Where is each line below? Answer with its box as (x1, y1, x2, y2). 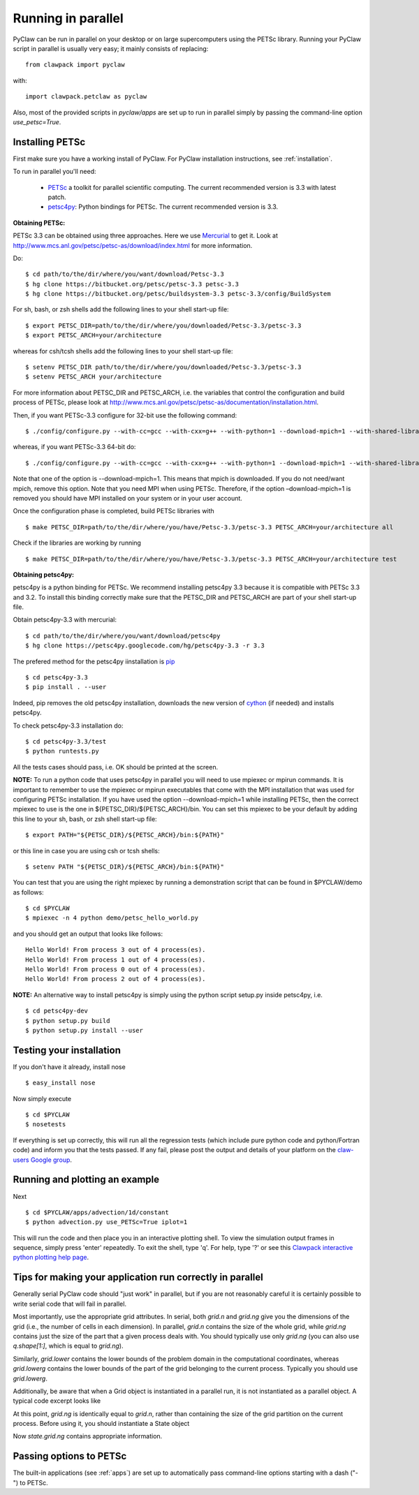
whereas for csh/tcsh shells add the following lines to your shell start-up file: (13, 346, 233, 355)
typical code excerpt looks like (13, 1397, 101, 1405)
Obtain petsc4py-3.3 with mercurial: (13, 615, 117, 624)
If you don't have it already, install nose (13, 1062, 126, 1071)
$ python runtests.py (25, 747, 99, 756)
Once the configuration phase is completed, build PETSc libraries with (13, 507, 214, 515)
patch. (47, 193, 66, 201)
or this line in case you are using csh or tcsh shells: (13, 846, 160, 855)
